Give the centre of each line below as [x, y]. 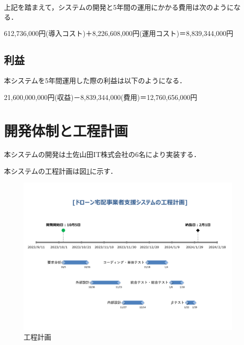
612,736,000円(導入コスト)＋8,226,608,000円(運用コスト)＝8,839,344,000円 [119, 33]
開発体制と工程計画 [66, 131]
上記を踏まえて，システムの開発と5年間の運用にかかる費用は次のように [119, 7]
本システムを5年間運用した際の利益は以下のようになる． [95, 80]
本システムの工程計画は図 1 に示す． [61, 171]
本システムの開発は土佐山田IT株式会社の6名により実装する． [102, 154]
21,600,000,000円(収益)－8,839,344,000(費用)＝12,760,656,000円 [101, 97]
